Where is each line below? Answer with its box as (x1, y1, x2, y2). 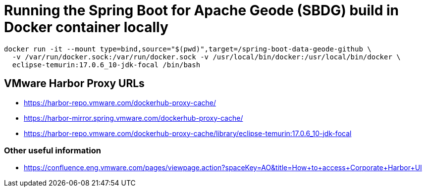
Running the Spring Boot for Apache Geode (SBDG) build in (4, 2, 399, 19)
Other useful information (4, 145, 101, 155)
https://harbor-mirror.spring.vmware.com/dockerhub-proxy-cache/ (24, 113, 243, 122)
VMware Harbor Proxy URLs (4, 77, 145, 90)
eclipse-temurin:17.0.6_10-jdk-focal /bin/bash (12, 60, 201, 69)
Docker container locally (4, 19, 168, 36)
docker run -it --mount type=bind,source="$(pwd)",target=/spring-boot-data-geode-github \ (4, 45, 372, 53)
